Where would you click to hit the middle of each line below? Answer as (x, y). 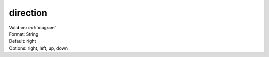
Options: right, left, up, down (39, 48)
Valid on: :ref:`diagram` (33, 28)
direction (28, 13)
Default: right (23, 41)
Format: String (24, 34)
